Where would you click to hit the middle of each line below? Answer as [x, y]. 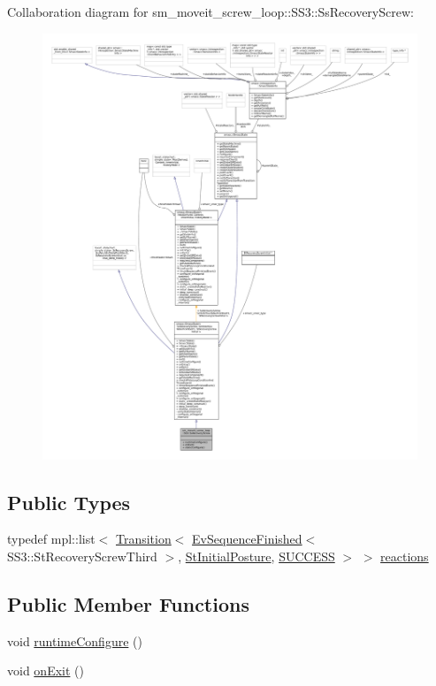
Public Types [69, 502]
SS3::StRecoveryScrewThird [82, 556]
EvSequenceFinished [247, 539]
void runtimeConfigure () [75, 640]
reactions [405, 556]
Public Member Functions [128, 603]
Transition [143, 539]
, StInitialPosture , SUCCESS [256, 556]
